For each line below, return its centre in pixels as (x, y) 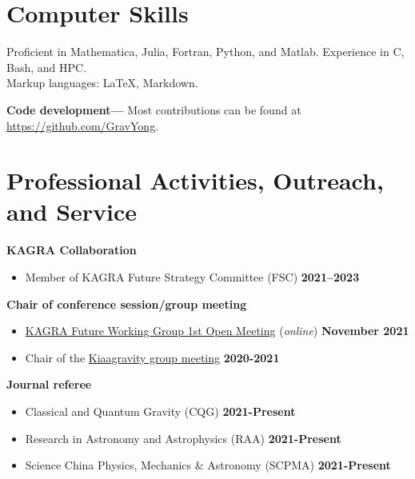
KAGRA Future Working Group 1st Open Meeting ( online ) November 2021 (217, 331)
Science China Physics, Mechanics (108, 465)
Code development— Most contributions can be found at (154, 109)
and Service (72, 212)
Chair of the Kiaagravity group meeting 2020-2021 (152, 357)
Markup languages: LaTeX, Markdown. (102, 83)
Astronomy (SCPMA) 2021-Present (299, 465)
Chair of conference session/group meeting (127, 303)
